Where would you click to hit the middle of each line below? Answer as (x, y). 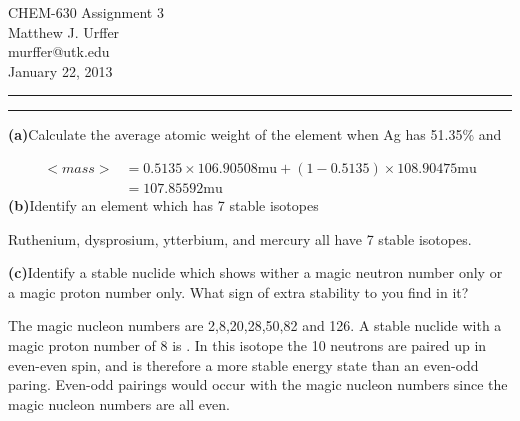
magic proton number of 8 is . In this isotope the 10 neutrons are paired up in (247, 345)
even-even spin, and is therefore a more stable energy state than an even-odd (243, 364)
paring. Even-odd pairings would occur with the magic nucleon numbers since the (258, 384)
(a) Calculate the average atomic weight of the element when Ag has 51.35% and (255, 134)
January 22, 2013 (60, 70)
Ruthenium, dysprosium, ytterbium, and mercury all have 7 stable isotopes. (240, 238)
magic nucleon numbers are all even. (119, 403)
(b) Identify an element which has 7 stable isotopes (163, 205)
